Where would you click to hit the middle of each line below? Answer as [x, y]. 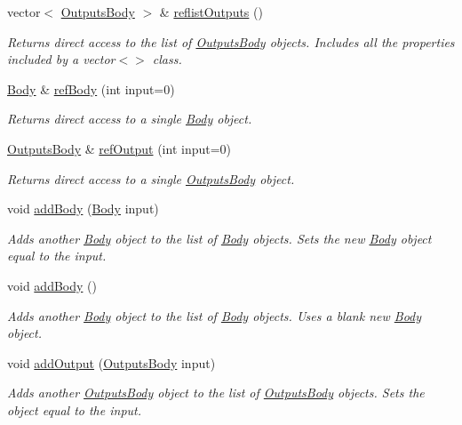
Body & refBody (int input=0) [91, 88]
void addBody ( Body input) [83, 208]
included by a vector [61, 59]
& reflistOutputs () [211, 12]
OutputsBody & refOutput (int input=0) [119, 148]
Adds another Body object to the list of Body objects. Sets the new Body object [219, 238]
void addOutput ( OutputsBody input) [112, 362]
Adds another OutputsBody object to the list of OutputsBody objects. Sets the [216, 393]
